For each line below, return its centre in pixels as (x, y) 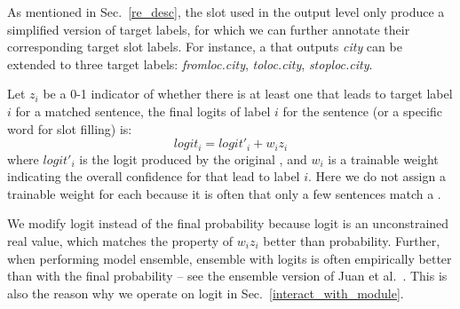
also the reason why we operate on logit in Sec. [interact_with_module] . (206, 293)
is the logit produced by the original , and (193, 158)
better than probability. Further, (352, 240)
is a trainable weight (383, 158)
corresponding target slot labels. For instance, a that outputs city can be (205, 47)
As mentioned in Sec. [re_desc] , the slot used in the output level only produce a (226, 12)
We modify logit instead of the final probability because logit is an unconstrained (228, 223)
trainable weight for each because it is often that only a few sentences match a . (224, 193)
